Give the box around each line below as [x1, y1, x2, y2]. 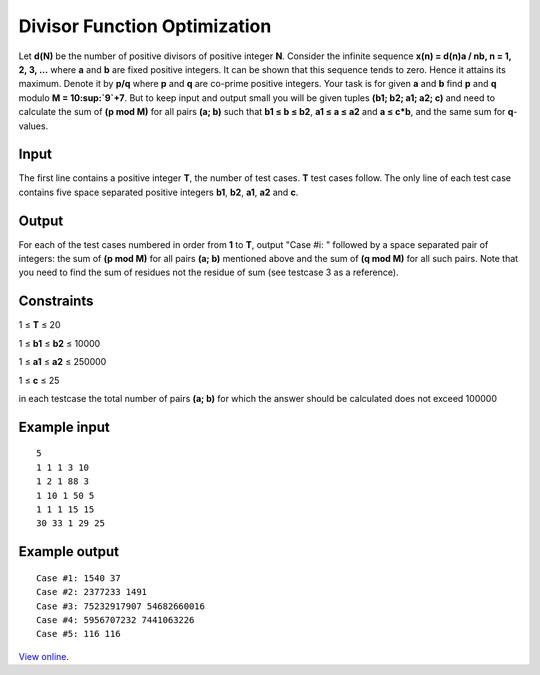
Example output [18, 543, 120, 560]
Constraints [18, 293, 94, 310]
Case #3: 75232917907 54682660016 [36, 600, 205, 612]
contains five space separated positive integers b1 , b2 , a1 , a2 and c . [18, 186, 299, 198]
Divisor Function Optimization [18, 15, 272, 37]
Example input [18, 418, 110, 435]
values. [18, 120, 49, 132]
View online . [18, 650, 70, 662]
